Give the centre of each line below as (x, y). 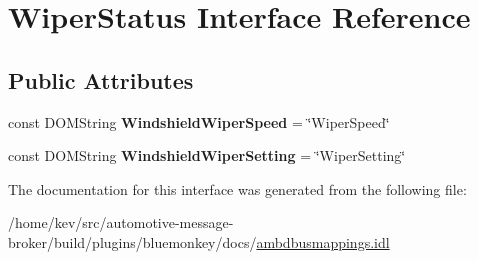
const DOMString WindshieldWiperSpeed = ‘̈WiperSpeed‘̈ (199, 121)
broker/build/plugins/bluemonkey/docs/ (132, 241)
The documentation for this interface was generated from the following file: (237, 188)
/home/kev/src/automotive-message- (121, 222)
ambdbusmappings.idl (323, 241)
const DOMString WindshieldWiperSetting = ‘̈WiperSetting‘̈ (207, 155)
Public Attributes (101, 79)
